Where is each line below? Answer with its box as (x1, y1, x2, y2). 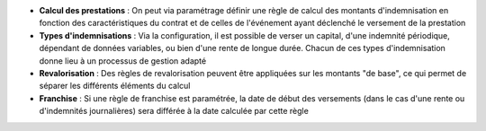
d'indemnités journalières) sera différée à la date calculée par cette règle (39, 106, 310, 117)
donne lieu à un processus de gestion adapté (39, 55, 207, 66)
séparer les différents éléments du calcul (39, 81, 191, 92)
